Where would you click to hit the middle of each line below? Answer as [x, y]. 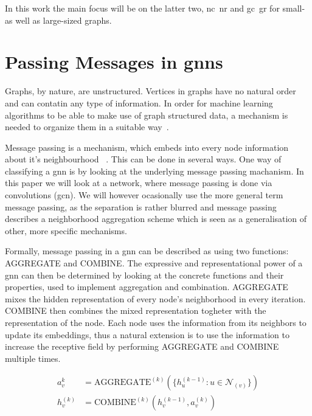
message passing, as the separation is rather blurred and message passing [141, 206]
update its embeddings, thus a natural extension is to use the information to [147, 334]
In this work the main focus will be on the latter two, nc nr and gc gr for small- [155, 8]
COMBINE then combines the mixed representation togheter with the [136, 310]
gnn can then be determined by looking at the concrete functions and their [144, 275]
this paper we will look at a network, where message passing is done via [139, 183]
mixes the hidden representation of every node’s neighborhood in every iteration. [155, 298]
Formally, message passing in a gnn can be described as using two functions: [147, 251]
